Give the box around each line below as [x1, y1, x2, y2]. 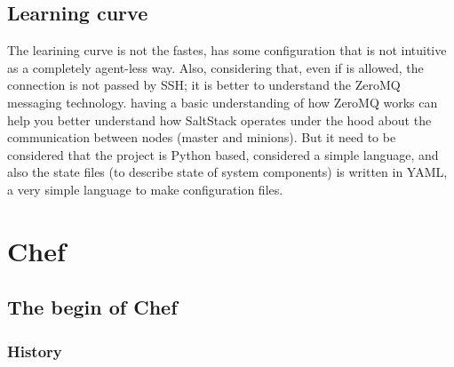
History [7, 339, 62, 362]
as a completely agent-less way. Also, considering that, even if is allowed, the [7, 58, 424, 76]
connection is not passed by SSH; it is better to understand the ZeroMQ [7, 76, 401, 94]
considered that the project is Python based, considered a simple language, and [7, 145, 439, 164]
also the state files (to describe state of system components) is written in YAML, [7, 163, 448, 181]
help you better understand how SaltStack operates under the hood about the [7, 110, 432, 129]
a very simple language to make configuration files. [7, 180, 283, 198]
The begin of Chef [7, 293, 178, 321]
